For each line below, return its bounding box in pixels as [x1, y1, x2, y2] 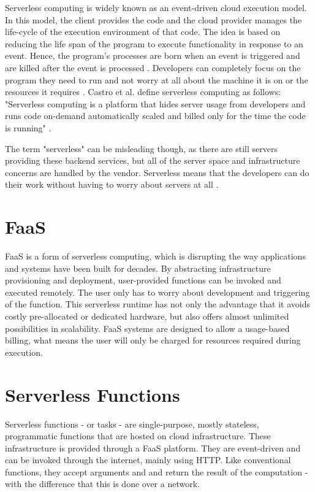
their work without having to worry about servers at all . [5, 178, 219, 191]
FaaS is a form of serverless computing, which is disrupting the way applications [5, 250, 306, 263]
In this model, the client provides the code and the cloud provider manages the [5, 13, 302, 26]
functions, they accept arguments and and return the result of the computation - [5, 465, 308, 478]
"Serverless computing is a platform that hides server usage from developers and [5, 97, 306, 110]
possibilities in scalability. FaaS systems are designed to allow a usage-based [5, 321, 290, 334]
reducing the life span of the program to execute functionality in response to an [5, 37, 303, 50]
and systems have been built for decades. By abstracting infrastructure [5, 261, 271, 274]
